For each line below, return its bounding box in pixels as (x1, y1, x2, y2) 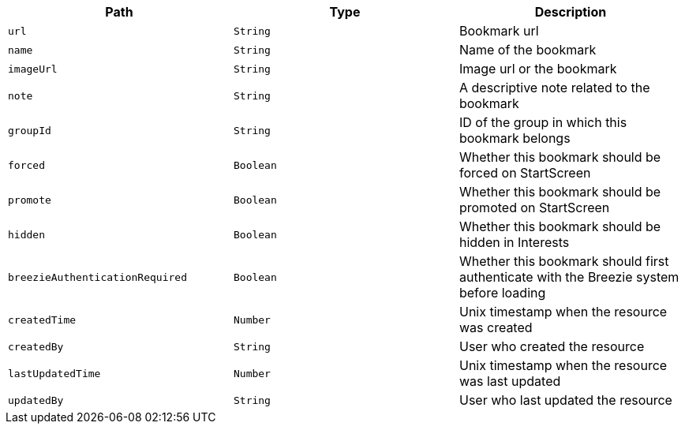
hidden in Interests (459, 234, 570, 250)
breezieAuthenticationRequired (8, 271, 187, 283)
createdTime (8, 313, 77, 326)
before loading (459, 285, 546, 301)
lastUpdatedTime (8, 367, 101, 380)
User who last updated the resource (459, 392, 672, 408)
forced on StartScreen (459, 165, 591, 181)
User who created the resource (459, 338, 645, 354)
